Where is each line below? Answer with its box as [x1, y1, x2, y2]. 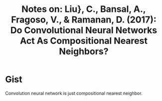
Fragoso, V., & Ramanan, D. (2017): [10, 14, 157, 25]
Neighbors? [59, 46, 109, 57]
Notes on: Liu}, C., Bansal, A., [21, 3, 146, 15]
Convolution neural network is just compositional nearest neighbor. [5, 90, 143, 96]
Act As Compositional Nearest [19, 35, 148, 47]
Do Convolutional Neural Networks [10, 25, 158, 36]
